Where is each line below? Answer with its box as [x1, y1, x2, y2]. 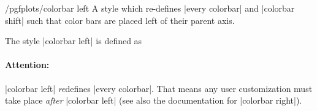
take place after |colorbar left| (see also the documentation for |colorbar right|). [5, 94, 302, 107]
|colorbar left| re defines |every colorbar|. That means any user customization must [5, 82, 313, 94]
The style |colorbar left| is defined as [5, 34, 142, 47]
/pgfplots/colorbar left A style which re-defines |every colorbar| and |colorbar [5, 2, 295, 14]
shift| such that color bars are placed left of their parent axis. [5, 13, 235, 26]
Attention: [5, 58, 50, 71]
